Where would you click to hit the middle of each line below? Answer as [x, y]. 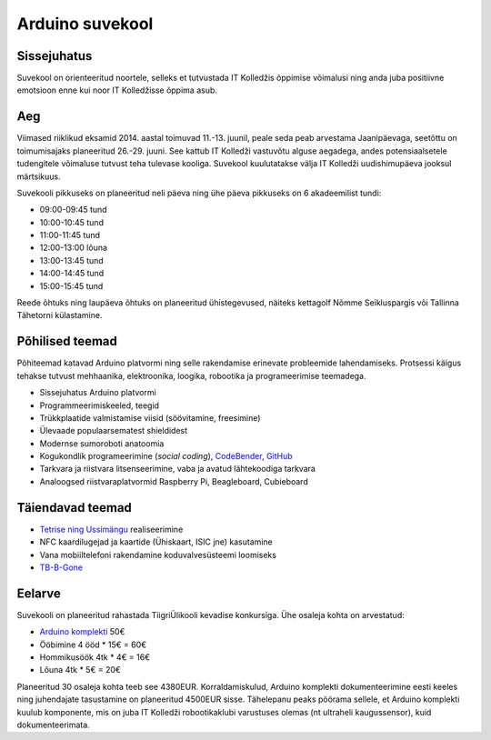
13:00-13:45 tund [71, 260]
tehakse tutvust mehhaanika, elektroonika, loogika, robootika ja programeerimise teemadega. [192, 375]
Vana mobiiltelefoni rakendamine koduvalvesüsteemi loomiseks [158, 555]
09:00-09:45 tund [74, 210]
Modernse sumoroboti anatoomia [102, 443]
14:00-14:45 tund [72, 274]
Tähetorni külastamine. [60, 315]
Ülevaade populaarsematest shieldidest [114, 431]
